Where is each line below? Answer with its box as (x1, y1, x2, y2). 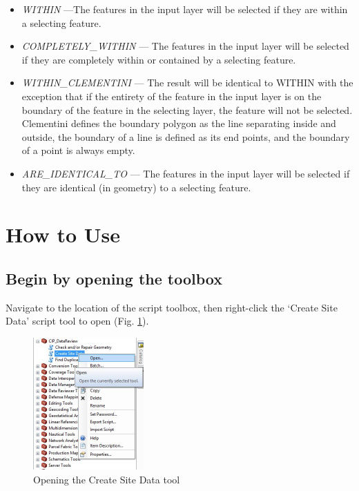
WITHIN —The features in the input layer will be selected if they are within (21, 2, 348, 16)
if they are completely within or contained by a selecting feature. (21, 52, 296, 66)
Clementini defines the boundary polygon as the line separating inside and (21, 116, 336, 131)
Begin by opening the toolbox (6, 267, 222, 289)
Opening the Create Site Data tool (33, 472, 180, 486)
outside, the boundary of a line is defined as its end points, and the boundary (21, 129, 350, 144)
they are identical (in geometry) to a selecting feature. (21, 180, 251, 194)
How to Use (6, 220, 120, 249)
